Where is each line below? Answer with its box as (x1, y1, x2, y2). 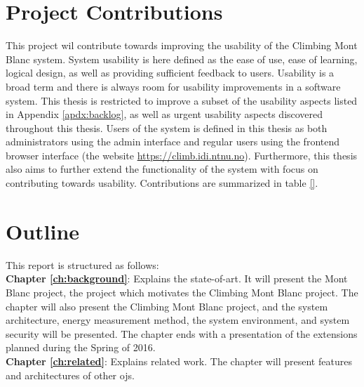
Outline (6, 216, 80, 245)
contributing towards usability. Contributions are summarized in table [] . (6, 176, 318, 190)
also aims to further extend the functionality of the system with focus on (6, 162, 318, 176)
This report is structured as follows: (6, 257, 159, 272)
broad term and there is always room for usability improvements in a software (6, 79, 341, 93)
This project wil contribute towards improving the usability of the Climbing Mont (6, 38, 358, 53)
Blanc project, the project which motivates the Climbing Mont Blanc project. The (6, 284, 358, 299)
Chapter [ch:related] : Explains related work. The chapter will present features (6, 353, 352, 368)
